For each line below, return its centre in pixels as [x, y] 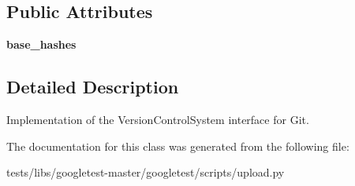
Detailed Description [93, 87]
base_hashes [41, 44]
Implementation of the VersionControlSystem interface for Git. [158, 119]
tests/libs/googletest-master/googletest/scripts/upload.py [146, 172]
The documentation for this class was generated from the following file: [178, 146]
